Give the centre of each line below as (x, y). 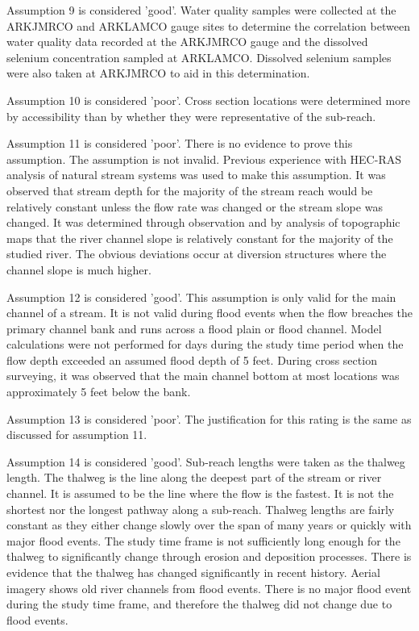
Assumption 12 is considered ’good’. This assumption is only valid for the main (201, 297)
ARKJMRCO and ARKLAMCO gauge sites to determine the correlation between (208, 25)
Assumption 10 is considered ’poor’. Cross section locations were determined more (208, 100)
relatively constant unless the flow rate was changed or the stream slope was (195, 206)
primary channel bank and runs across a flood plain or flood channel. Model (194, 328)
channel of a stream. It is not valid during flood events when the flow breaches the (210, 313)
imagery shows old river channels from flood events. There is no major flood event (209, 588)
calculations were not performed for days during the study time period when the (205, 344)
